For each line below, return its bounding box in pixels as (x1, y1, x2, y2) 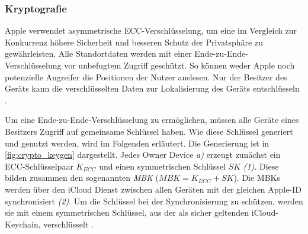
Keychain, (5, 217, 41, 230)
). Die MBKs (233, 171, 281, 184)
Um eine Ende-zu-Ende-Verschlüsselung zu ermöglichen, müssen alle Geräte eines (5, 113, 299, 126)
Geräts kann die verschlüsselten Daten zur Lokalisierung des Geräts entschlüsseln (5, 82, 300, 95)
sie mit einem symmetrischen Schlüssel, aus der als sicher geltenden (5, 206, 249, 219)
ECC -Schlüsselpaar (5, 160, 73, 172)
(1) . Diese (243, 160, 279, 172)
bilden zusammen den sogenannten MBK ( (5, 171, 159, 184)
